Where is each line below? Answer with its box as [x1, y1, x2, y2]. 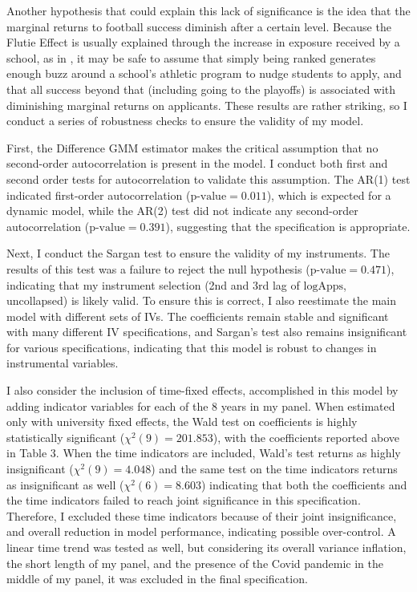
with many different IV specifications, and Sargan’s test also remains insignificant [6, 323, 407, 340]
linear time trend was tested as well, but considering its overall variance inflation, [6, 539, 407, 555]
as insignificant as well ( [6, 476, 124, 493]
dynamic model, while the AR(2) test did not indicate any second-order [6, 202, 358, 219]
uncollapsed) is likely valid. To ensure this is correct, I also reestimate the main [6, 292, 396, 309]
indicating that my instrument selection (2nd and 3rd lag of [6, 276, 300, 293]
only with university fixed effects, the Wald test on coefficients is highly [6, 413, 358, 430]
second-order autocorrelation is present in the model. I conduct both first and [6, 155, 388, 172]
